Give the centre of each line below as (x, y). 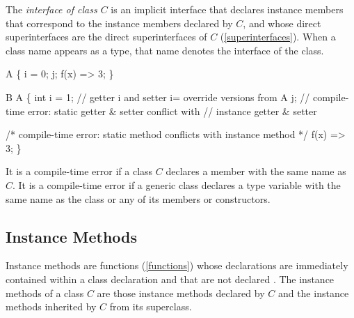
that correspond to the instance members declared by (119, 23)
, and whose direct (282, 23)
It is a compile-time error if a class (79, 171)
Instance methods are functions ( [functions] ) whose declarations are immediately (177, 265)
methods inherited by (51, 306)
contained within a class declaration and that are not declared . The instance (170, 279)
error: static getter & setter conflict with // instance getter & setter (172, 111)
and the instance (313, 293)
